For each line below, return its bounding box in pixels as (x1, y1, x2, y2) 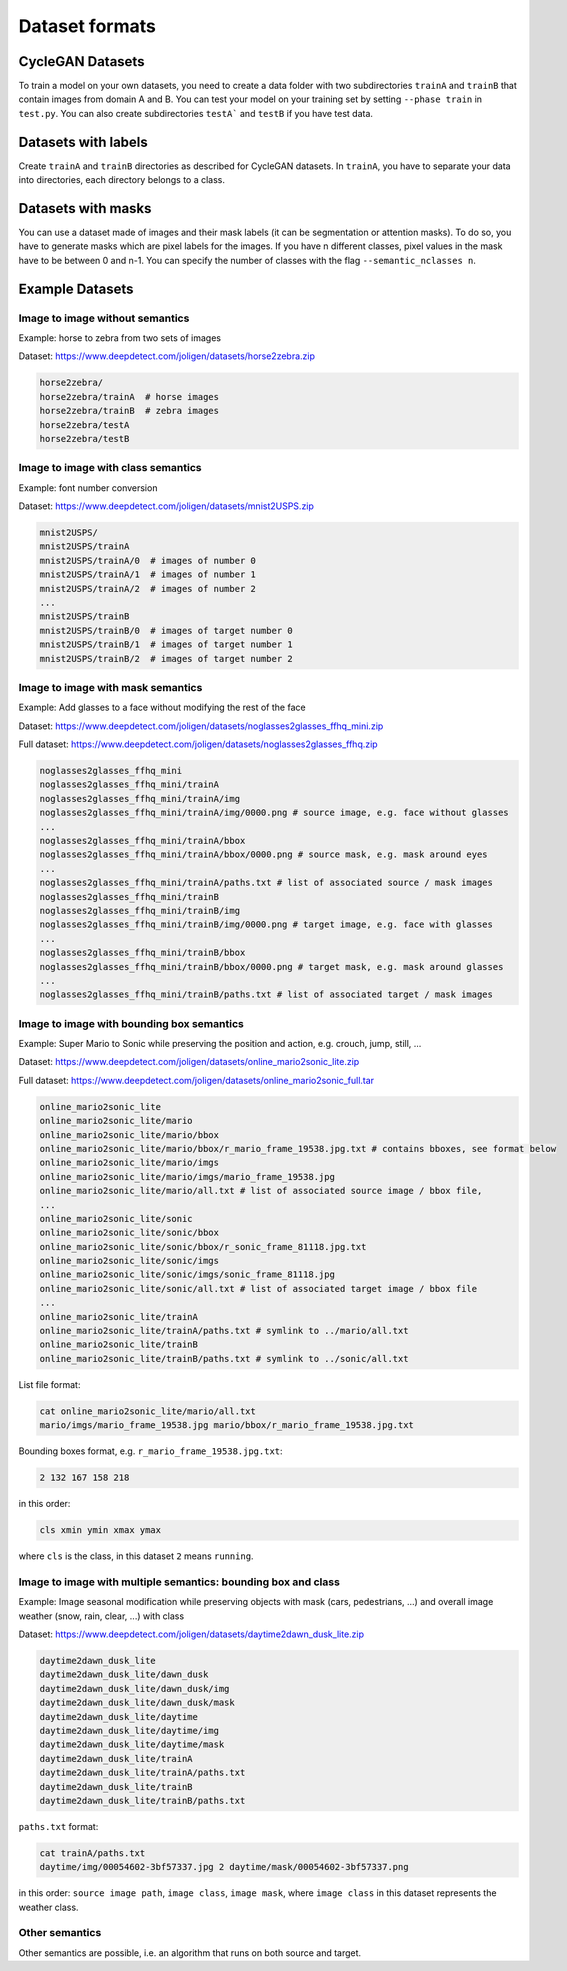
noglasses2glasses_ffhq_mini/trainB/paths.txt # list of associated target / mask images (39, 989, 494, 1000)
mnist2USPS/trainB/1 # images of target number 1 (39, 639, 294, 650)
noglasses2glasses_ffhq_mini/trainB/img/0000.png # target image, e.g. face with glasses (39, 919, 494, 930)
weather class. (18, 1901, 79, 1913)
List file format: (18, 1378, 81, 1390)
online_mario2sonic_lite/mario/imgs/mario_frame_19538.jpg (39, 1171, 335, 1182)
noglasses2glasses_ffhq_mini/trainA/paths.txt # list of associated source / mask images (39, 877, 494, 889)
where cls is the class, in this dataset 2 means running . (18, 1550, 254, 1562)
